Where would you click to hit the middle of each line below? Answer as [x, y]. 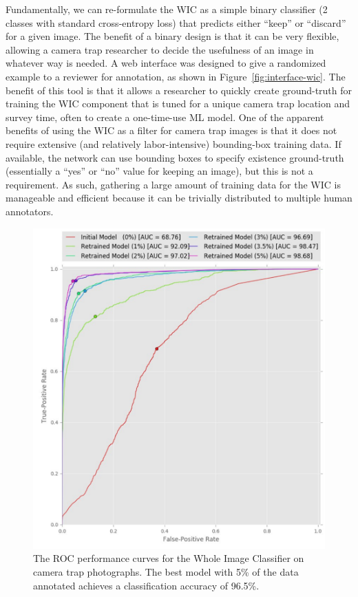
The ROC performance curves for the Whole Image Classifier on [169, 558]
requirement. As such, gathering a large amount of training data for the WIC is [173, 184]
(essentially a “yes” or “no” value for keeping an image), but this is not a [159, 171]
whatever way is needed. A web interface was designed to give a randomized [166, 63]
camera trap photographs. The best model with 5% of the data [166, 572]
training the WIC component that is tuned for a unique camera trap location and [178, 104]
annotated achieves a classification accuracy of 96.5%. [146, 585]
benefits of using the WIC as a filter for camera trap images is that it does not [171, 130]
